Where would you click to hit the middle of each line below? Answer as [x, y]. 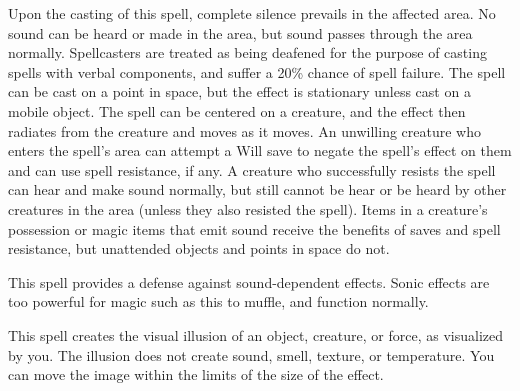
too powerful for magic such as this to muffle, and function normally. [218, 301]
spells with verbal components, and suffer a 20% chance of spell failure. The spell [257, 71]
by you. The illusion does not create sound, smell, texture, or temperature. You [251, 354]
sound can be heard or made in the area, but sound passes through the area [240, 32]
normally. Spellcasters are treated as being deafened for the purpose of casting [247, 52]
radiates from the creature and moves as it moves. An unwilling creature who [245, 130]
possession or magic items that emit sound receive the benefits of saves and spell [254, 228]
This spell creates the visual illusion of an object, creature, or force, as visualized [255, 334]
